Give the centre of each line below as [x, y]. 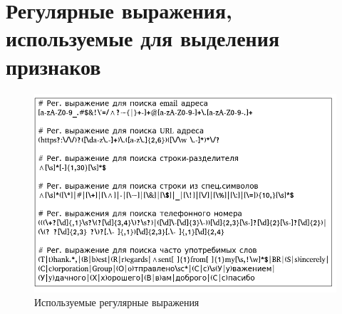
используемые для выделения [143, 38]
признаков [53, 66]
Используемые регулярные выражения [117, 302]
